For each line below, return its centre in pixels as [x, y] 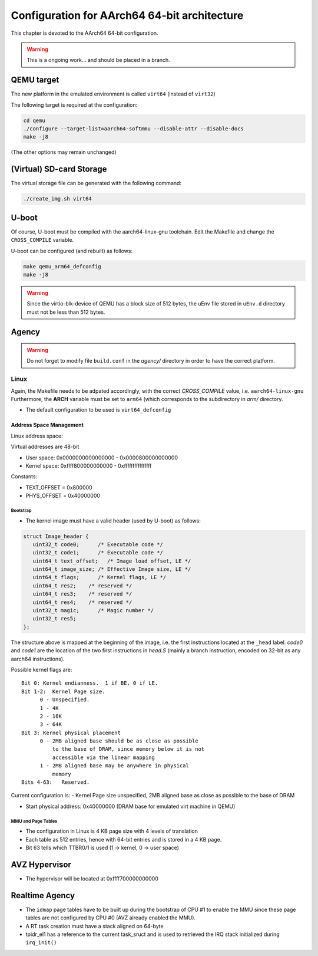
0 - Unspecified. [65, 700]
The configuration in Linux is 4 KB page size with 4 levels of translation [112, 831]
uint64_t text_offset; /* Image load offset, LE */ [112, 561]
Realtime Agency [43, 896]
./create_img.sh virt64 [58, 199]
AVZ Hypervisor [41, 864]
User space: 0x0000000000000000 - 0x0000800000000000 [102, 458]
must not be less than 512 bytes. [66, 312]
